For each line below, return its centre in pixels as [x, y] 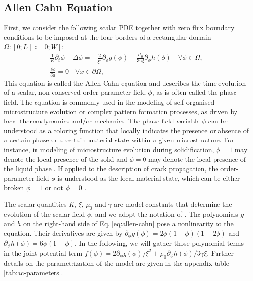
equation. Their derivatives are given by [63, 233]
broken [14, 187]
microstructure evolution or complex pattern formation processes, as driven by [121, 111]
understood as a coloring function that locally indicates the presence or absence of [126, 130]
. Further [220, 253]
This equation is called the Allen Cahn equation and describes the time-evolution [125, 82]
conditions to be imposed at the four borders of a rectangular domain [108, 37]
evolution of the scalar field [45, 214]
